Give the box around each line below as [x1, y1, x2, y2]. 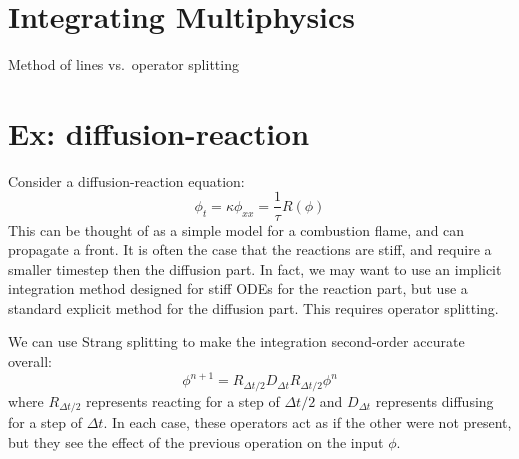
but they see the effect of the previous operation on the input [8, 431, 384, 452]
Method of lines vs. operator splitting [8, 54, 239, 75]
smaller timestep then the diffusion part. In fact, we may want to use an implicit [8, 258, 502, 279]
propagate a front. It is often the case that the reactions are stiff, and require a [8, 239, 492, 260]
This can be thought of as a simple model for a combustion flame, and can [8, 219, 465, 240]
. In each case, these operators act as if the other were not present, [103, 412, 512, 433]
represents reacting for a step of [86, 390, 280, 411]
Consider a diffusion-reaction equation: [8, 170, 245, 191]
